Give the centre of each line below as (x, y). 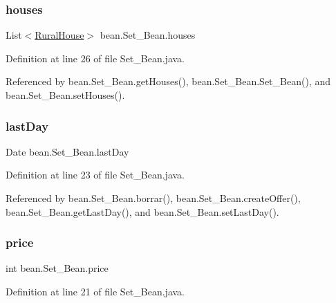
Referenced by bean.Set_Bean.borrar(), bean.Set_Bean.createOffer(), (153, 198)
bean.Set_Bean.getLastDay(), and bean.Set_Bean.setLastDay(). (142, 211)
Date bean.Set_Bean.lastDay (67, 151)
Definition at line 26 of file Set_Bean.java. (95, 58)
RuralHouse (59, 35)
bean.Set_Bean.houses (148, 35)
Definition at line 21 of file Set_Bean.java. (95, 291)
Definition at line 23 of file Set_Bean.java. (95, 175)
